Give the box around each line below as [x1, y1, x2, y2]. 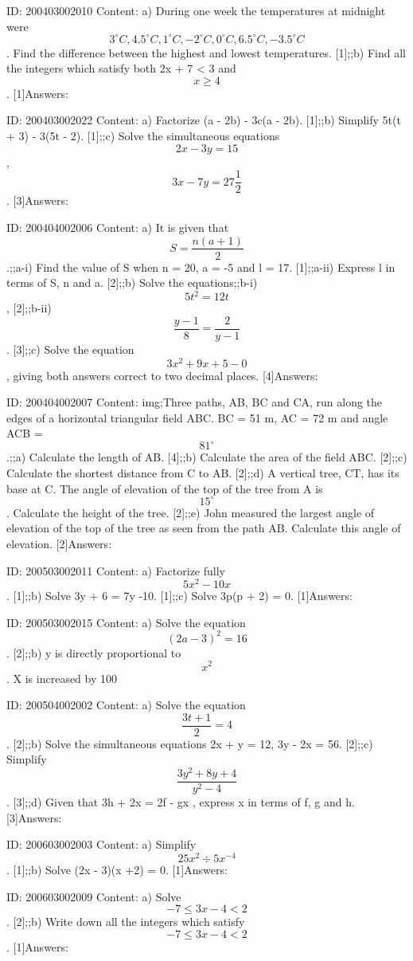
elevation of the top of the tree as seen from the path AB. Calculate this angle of [6, 520, 401, 536]
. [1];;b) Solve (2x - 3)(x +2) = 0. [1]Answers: [6, 861, 228, 877]
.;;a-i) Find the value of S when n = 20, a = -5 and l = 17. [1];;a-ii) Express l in [6, 258, 395, 275]
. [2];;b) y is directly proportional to [6, 644, 181, 661]
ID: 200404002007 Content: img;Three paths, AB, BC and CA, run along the [6, 394, 383, 410]
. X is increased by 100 [6, 669, 118, 686]
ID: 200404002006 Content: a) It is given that [6, 218, 229, 235]
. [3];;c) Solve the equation [6, 340, 134, 357]
